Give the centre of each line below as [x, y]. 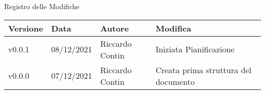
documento [175, 81]
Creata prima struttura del [204, 70]
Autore [114, 28]
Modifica [174, 28]
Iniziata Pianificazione [195, 49]
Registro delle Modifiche [42, 6]
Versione [26, 28]
